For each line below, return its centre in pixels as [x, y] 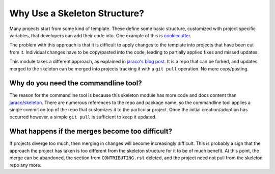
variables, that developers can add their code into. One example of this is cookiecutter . [101, 35]
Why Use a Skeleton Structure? [77, 13]
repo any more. [25, 165]
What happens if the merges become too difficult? [91, 131]
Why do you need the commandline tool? [76, 83]
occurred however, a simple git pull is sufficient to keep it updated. [83, 117]
